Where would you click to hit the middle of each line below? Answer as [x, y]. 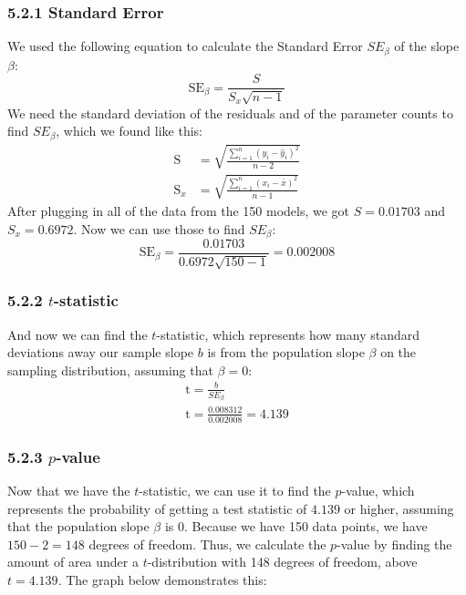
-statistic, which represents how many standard [288, 334]
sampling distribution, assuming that [110, 369]
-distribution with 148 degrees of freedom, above [282, 562]
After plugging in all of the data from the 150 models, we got [179, 210]
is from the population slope [286, 352]
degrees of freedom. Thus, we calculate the [207, 544]
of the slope [427, 46]
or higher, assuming [399, 508]
